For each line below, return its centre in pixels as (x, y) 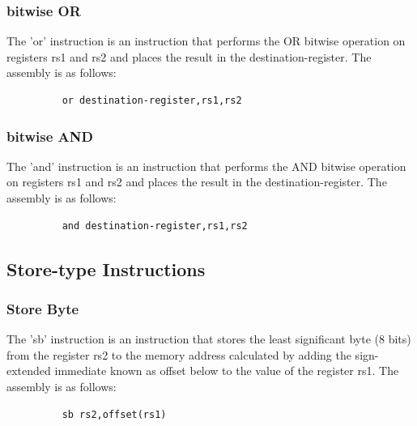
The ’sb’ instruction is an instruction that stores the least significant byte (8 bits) (209, 339)
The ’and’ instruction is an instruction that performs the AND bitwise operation (206, 166)
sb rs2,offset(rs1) (114, 414)
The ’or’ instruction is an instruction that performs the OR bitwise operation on (206, 41)
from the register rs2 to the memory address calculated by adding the (179, 354)
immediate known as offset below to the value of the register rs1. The (227, 371)
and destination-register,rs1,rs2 (155, 226)
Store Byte (43, 308)
